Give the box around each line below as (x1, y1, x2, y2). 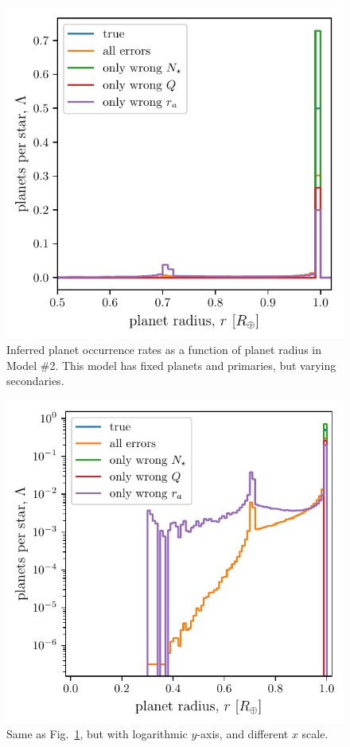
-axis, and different (196, 726, 289, 742)
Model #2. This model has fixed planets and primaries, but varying (6, 356, 336, 373)
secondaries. (6, 372, 64, 389)
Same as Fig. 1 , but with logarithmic (6, 726, 188, 742)
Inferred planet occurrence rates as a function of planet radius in (6, 340, 321, 357)
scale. (301, 726, 329, 742)
